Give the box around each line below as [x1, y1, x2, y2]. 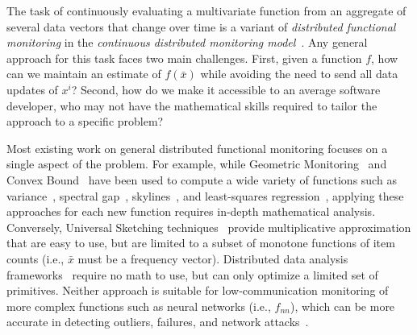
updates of [6, 81, 58, 97]
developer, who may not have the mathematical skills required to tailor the [6, 97, 377, 114]
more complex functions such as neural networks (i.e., [6, 297, 271, 314]
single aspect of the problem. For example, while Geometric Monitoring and [6, 155, 387, 172]
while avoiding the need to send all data [200, 65, 398, 82]
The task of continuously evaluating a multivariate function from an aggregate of [6, 2, 407, 19]
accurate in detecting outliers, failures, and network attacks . [6, 313, 309, 330]
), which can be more [290, 297, 395, 314]
